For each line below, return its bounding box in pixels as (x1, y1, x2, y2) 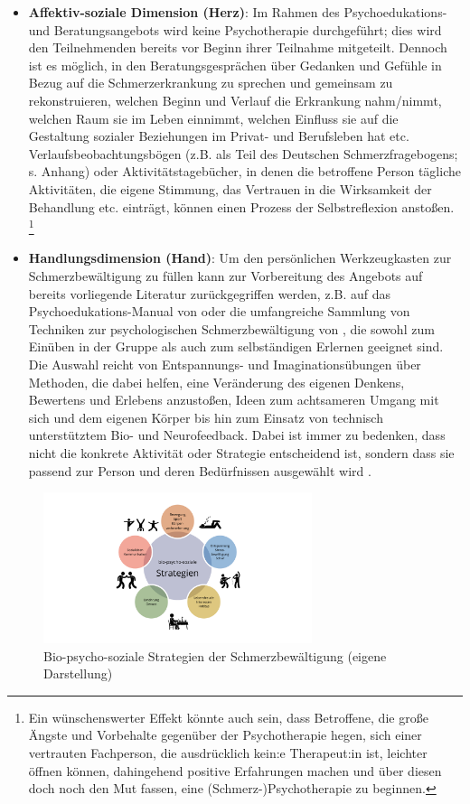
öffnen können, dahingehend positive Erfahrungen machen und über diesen (28, 761, 442, 780)
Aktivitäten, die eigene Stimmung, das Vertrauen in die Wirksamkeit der (28, 179, 432, 198)
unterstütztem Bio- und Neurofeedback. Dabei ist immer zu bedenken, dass (28, 425, 446, 444)
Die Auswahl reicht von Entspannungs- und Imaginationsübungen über (28, 354, 421, 373)
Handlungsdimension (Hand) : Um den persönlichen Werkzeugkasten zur (28, 248, 452, 267)
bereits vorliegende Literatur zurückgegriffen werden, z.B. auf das (28, 284, 390, 303)
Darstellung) (43, 664, 113, 683)
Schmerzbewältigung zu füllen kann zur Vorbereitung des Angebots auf (28, 266, 423, 285)
